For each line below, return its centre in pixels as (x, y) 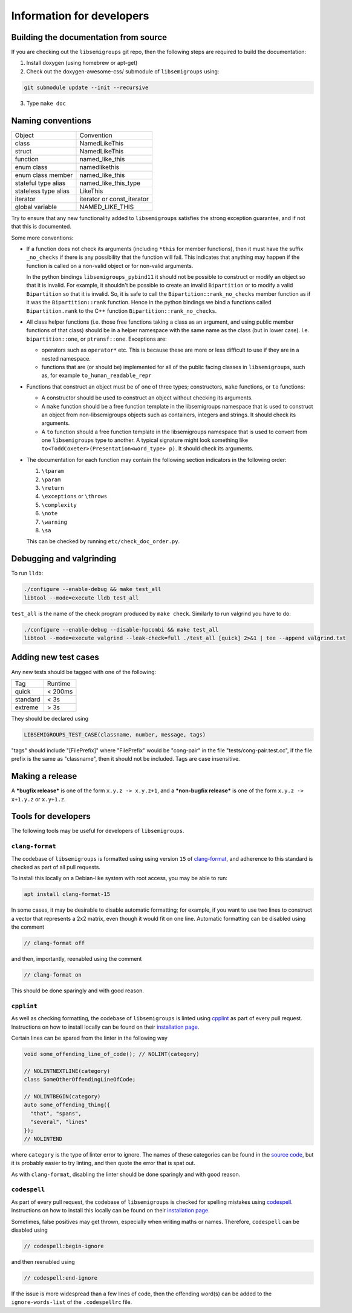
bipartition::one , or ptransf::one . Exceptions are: (97, 339)
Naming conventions (51, 120)
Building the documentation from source (89, 37)
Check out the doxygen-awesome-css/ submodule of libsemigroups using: (123, 71)
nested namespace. (66, 358)
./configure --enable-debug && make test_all (93, 589)
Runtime (59, 683)
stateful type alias (40, 183)
